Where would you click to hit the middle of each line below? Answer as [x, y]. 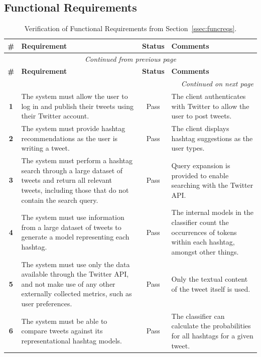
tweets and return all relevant [67, 180]
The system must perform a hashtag [77, 160]
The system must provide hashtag [73, 128]
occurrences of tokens [204, 232]
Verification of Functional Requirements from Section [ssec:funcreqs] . [130, 28]
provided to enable [200, 175]
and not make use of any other [68, 283]
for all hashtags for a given [212, 336]
